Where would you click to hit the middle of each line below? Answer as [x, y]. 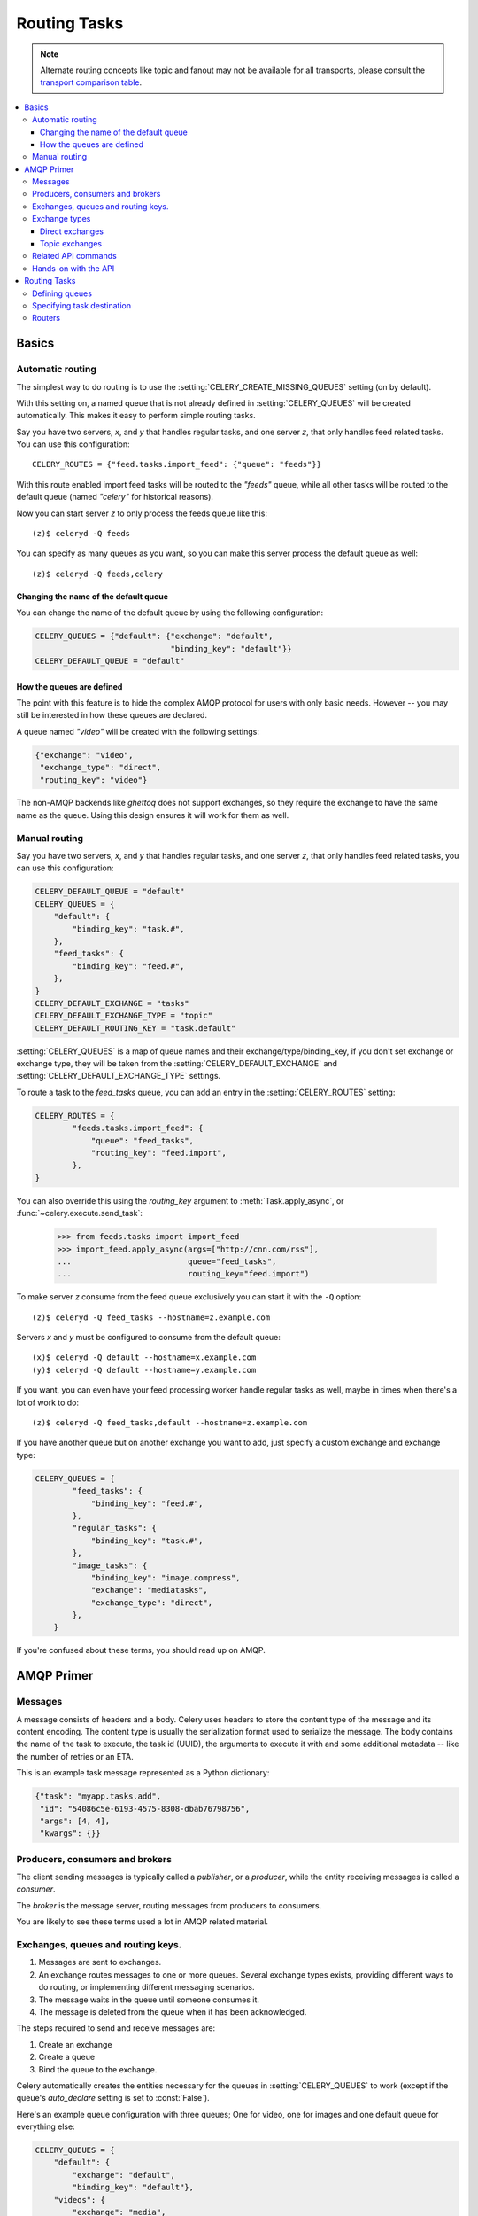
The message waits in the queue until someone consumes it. [149, 2000]
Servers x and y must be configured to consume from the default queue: [148, 1338]
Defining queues [62, 293]
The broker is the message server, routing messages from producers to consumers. [169, 1905]
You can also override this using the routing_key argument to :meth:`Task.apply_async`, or [180, 1200]
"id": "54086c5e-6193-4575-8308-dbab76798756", [145, 1809]
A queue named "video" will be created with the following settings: [138, 731]
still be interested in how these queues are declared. [112, 715]
